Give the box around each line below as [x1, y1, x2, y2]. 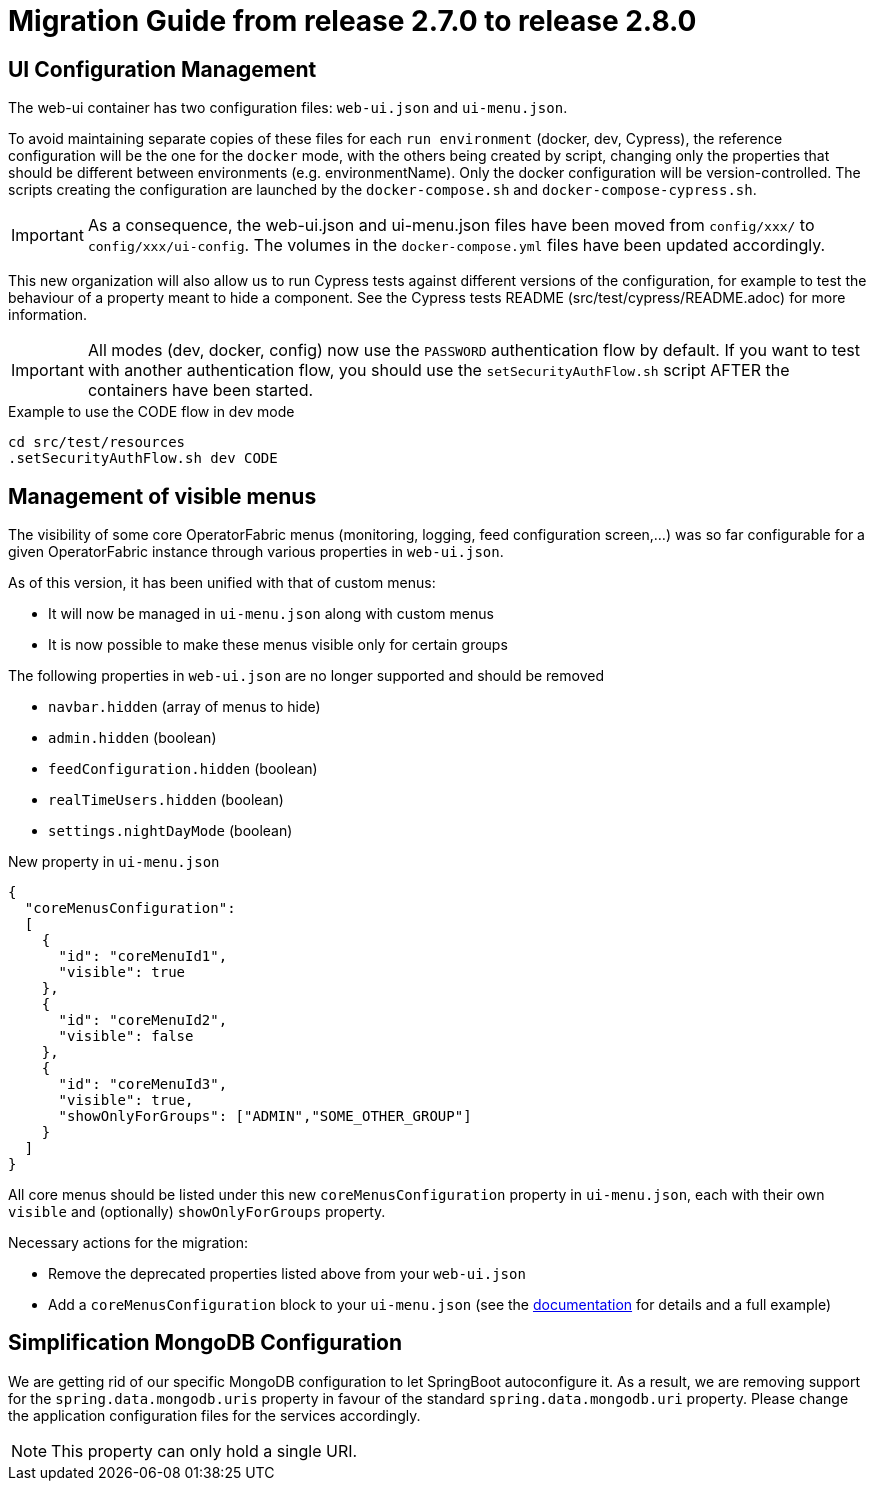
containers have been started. [87, 380, 314, 401]
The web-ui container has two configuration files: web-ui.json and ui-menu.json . [8, 99, 568, 117]
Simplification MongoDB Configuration [8, 1330, 403, 1356]
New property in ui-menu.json [8, 853, 220, 871]
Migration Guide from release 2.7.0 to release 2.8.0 [8, 4, 697, 38]
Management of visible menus [8, 483, 317, 509]
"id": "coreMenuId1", [58, 948, 228, 965]
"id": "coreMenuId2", [58, 1012, 228, 1029]
